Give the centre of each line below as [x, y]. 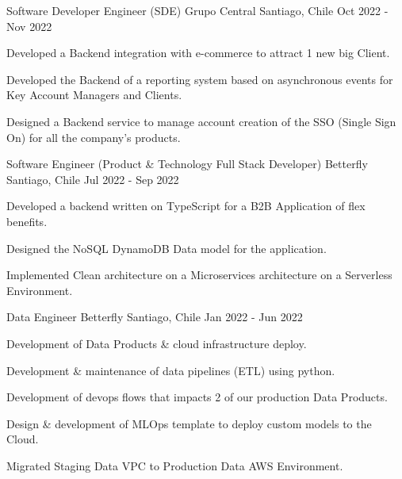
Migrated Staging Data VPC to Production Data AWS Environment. [175, 465]
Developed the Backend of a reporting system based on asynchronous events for [200, 79]
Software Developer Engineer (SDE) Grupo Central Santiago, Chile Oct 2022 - [197, 10]
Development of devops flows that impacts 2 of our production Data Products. [197, 397]
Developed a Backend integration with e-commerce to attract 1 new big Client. [198, 53]
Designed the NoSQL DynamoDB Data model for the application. [167, 248]
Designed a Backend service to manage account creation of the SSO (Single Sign [201, 121]
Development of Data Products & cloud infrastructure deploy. [157, 343]
